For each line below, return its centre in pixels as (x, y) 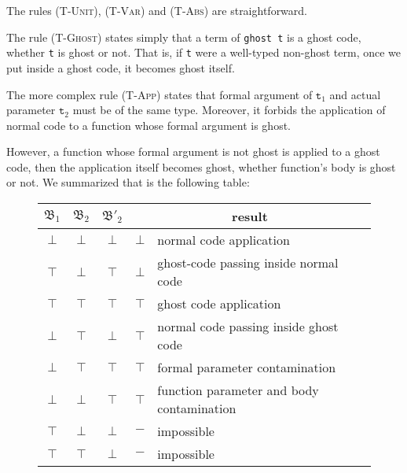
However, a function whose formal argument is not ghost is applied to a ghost (193, 152)
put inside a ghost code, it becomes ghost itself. (121, 67)
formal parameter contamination (247, 368)
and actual (355, 94)
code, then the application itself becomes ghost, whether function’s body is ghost (201, 166)
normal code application (224, 240)
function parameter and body (238, 390)
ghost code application (219, 304)
